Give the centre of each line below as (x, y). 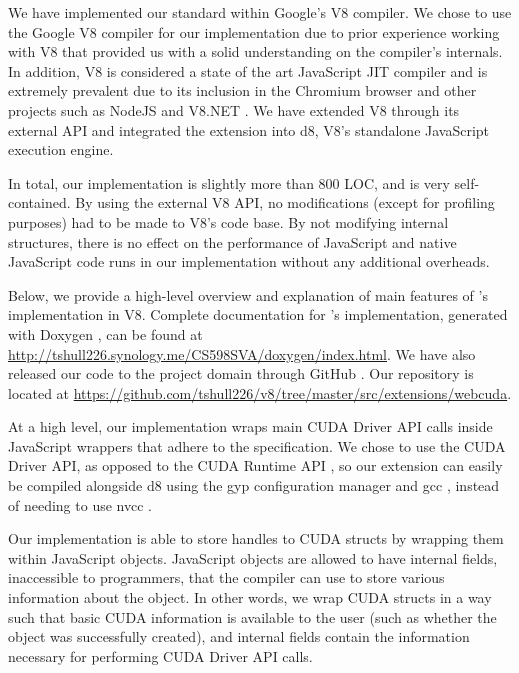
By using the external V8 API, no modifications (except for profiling (285, 202)
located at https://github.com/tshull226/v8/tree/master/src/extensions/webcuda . (260, 392)
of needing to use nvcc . (80, 504)
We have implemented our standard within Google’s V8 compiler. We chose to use (260, 12)
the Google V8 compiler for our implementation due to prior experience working (254, 31)
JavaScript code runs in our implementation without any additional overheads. (249, 261)
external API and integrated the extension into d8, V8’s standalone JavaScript (249, 129)
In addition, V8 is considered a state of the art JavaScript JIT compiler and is (248, 70)
